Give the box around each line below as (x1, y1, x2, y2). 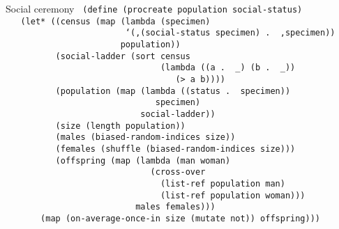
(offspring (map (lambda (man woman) (55, 155, 231, 166)
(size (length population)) (55, 120, 186, 131)
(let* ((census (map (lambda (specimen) (20, 16, 211, 26)
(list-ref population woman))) (160, 190, 306, 200)
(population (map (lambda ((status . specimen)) (55, 86, 291, 96)
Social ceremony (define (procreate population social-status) (6, 1, 303, 15)
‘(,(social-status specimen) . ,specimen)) (125, 28, 336, 38)
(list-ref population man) (160, 178, 285, 189)
